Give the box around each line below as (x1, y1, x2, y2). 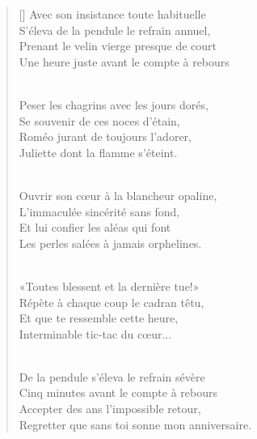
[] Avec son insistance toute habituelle (19, 6, 206, 22)
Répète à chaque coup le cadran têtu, (19, 293, 204, 310)
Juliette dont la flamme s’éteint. (19, 143, 178, 160)
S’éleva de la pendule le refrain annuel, (19, 21, 211, 38)
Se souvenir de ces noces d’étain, (19, 112, 180, 129)
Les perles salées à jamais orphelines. (19, 234, 202, 251)
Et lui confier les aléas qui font (19, 219, 171, 236)
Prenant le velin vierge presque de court (19, 37, 217, 54)
